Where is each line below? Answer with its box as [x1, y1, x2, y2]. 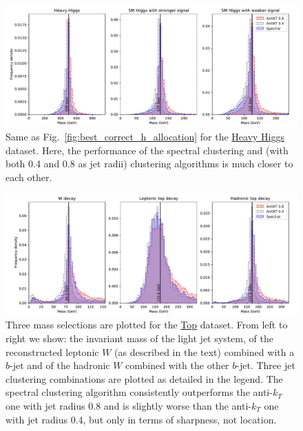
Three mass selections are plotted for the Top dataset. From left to [6, 317, 288, 332]
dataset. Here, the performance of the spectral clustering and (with [6, 143, 289, 157]
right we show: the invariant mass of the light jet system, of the [6, 330, 273, 345]
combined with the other [125, 358, 229, 372]
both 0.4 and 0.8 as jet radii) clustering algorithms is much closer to [6, 156, 293, 171]
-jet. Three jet [236, 358, 295, 372]
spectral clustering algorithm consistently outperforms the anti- [6, 385, 273, 399]
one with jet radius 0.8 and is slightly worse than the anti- [6, 398, 251, 412]
